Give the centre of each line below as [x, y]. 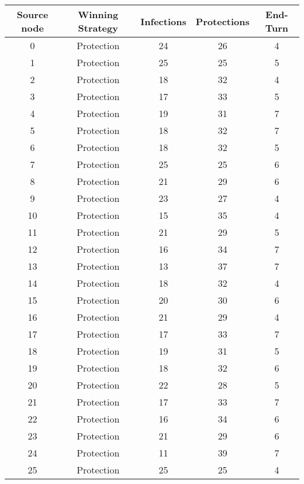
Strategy [98, 28]
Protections [222, 21]
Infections [163, 21]
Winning [98, 14]
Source [32, 14]
